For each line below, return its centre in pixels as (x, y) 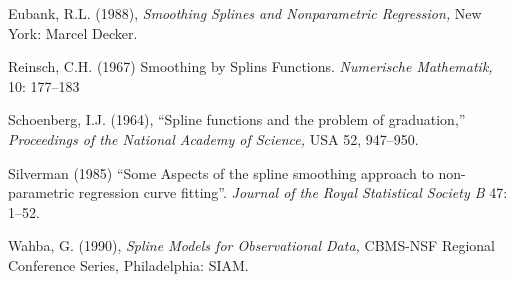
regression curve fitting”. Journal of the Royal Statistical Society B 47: (293, 192)
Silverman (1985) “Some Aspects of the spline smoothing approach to (221, 172)
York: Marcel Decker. (73, 32)
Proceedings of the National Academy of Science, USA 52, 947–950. (213, 138)
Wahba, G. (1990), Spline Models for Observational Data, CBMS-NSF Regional (252, 245)
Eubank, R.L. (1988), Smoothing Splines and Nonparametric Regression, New (245, 13)
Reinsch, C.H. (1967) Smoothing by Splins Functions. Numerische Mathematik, (250, 66)
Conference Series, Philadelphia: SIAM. (128, 264)
